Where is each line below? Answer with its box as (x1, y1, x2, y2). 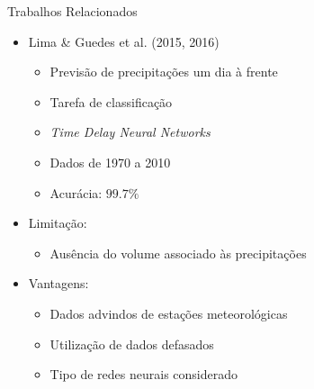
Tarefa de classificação (49, 92, 173, 111)
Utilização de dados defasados (49, 334, 214, 353)
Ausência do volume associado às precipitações (49, 243, 307, 262)
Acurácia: (49, 183, 103, 202)
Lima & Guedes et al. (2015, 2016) (28, 32, 220, 50)
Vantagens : (28, 274, 89, 293)
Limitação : (28, 213, 87, 232)
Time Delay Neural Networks (49, 122, 211, 141)
